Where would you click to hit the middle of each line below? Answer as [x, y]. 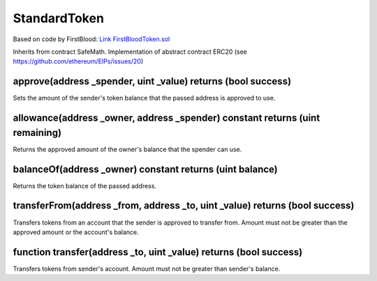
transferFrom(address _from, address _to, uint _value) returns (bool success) [184, 206]
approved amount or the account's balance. [76, 232]
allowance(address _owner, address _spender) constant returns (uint [167, 118]
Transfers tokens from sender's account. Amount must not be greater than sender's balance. [147, 268]
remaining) [37, 132]
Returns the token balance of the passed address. [85, 185]
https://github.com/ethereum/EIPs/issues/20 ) [78, 61]
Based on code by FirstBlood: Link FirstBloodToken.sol [91, 39]
